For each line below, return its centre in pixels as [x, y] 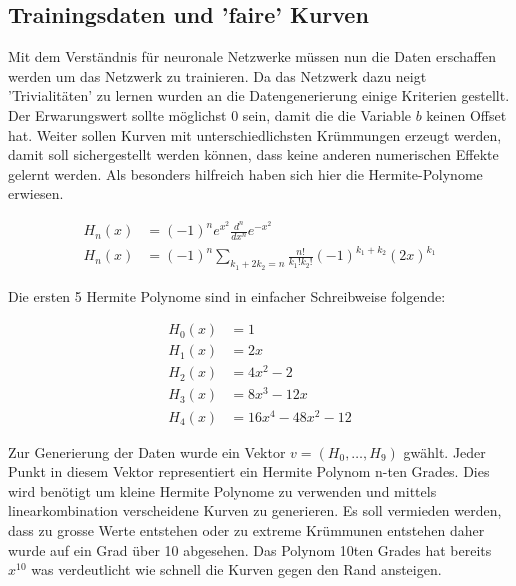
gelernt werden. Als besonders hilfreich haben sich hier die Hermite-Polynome [245, 173]
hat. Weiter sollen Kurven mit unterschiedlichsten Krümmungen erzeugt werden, [255, 134]
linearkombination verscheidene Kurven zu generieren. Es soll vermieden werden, [255, 510]
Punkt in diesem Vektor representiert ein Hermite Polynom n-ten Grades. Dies [249, 471]
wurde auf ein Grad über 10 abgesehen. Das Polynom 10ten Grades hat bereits [250, 549]
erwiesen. [36, 193]
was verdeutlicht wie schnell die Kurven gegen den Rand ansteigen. [236, 569]
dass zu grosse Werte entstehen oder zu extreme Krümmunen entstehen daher [246, 529]
